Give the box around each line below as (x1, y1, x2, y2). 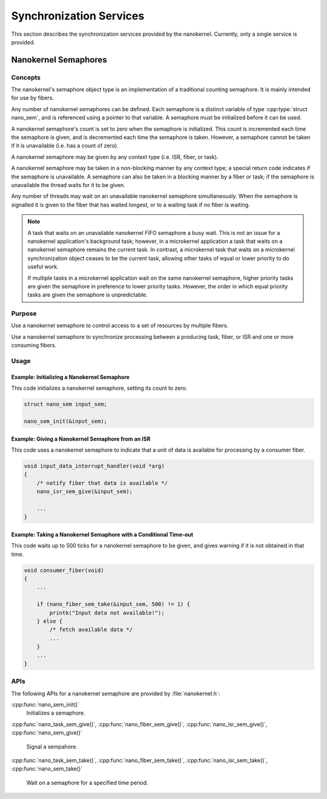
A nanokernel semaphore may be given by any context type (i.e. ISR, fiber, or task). (11, 153, 219, 160)
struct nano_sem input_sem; (24, 401, 107, 408)
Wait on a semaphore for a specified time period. (26, 779, 148, 786)
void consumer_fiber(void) (24, 566, 104, 574)
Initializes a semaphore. (26, 709, 86, 716)
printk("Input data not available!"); (49, 609, 165, 616)
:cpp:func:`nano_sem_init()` (11, 701, 80, 709)
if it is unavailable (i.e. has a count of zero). (11, 142, 119, 149)
